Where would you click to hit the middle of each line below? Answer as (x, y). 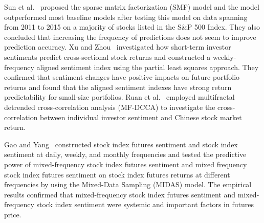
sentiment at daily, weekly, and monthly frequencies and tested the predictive (125, 154)
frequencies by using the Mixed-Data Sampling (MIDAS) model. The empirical (128, 184)
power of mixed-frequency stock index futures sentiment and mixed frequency (126, 164)
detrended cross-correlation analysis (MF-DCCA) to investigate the (110, 107)
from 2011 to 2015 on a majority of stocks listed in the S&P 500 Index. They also (132, 27)
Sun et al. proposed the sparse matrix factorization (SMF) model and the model (132, 7)
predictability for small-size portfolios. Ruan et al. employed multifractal (119, 97)
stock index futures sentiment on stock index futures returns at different (117, 174)
